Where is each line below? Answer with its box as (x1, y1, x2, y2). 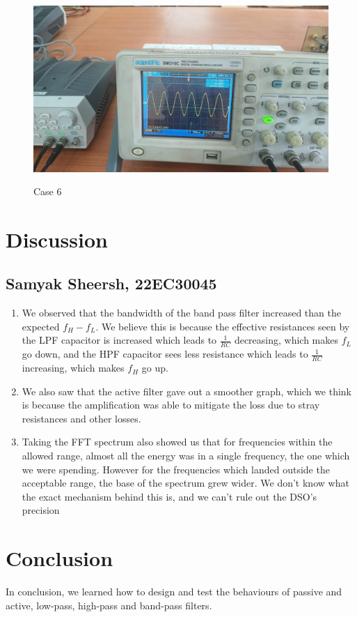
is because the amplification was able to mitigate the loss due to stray (22, 397, 320, 412)
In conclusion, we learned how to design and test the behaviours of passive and (6, 584, 342, 599)
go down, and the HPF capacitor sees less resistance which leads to (22, 346, 308, 361)
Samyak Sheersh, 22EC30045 (6, 273, 217, 294)
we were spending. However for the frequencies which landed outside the (22, 462, 330, 476)
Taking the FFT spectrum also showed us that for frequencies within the (22, 434, 333, 449)
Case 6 (33, 184, 62, 199)
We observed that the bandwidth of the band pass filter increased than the (22, 305, 341, 320)
